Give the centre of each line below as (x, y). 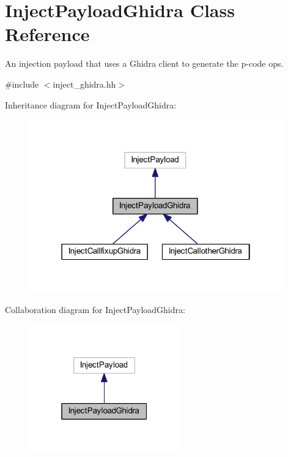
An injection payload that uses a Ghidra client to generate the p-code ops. (144, 63)
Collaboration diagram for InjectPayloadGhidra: (95, 310)
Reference (47, 34)
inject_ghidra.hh (84, 84)
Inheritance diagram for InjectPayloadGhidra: (91, 104)
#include (22, 84)
